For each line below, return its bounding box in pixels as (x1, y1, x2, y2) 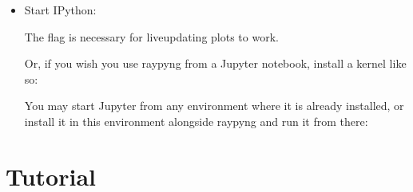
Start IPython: (24, 2, 97, 18)
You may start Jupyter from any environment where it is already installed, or (24, 97, 404, 114)
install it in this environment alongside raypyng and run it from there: (24, 112, 368, 129)
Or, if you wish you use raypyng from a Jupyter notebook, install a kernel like (24, 55, 407, 72)
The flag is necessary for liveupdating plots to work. (24, 28, 279, 45)
